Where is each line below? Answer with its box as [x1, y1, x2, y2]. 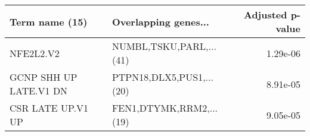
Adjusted [243, 8, 287, 21]
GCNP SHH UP [10, 70, 77, 84]
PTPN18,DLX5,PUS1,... [111, 70, 213, 84]
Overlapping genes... [111, 14, 209, 29]
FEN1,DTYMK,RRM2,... [111, 101, 218, 115]
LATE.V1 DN [10, 84, 68, 97]
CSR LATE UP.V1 [10, 101, 89, 115]
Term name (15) [10, 14, 88, 29]
